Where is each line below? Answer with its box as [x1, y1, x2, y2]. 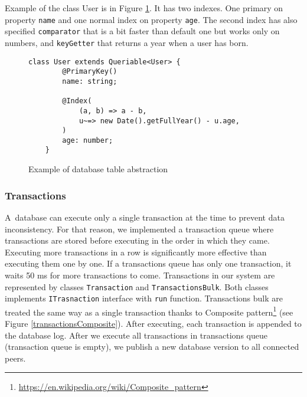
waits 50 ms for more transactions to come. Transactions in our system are [5, 268, 275, 281]
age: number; [62, 136, 113, 145]
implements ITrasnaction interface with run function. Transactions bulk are [5, 292, 283, 304]
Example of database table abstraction [28, 163, 168, 175]
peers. [5, 352, 26, 364]
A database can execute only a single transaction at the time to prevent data [5, 211, 285, 223]
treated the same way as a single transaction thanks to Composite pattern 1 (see [5, 304, 293, 318]
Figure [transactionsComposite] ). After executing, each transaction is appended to [5, 317, 302, 330]
